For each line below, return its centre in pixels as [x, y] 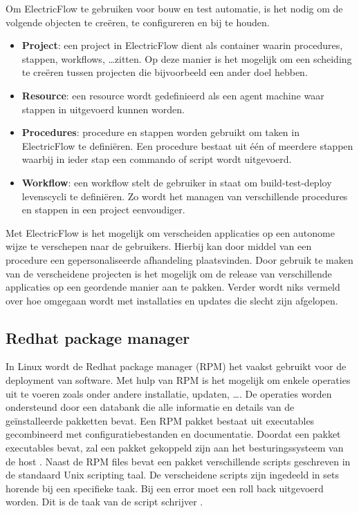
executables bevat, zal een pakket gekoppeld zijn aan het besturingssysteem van [175, 448]
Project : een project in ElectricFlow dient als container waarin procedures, [182, 45]
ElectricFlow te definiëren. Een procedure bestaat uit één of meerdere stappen [187, 145]
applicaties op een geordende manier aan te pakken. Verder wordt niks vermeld [173, 287]
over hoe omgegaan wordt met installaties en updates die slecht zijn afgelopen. [172, 300]
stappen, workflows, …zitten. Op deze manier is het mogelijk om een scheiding [187, 58]
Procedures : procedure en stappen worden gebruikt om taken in [160, 132]
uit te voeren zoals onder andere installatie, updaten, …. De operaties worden [169, 393]
